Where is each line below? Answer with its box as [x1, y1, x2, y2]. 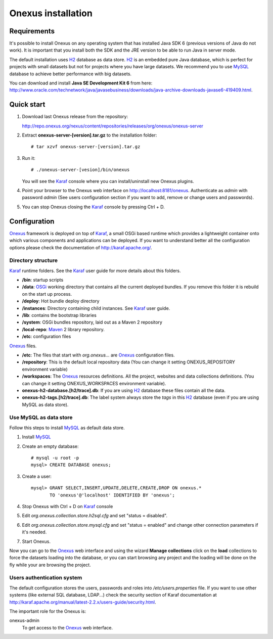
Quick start [9, 100, 45, 109]
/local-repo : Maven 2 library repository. [22, 326, 105, 332]
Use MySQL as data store [9, 414, 73, 421]
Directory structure [9, 257, 58, 264]
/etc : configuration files [22, 334, 71, 340]
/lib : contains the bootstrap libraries [22, 312, 97, 318]
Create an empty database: [22, 443, 79, 449]
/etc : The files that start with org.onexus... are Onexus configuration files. [22, 352, 175, 358]
